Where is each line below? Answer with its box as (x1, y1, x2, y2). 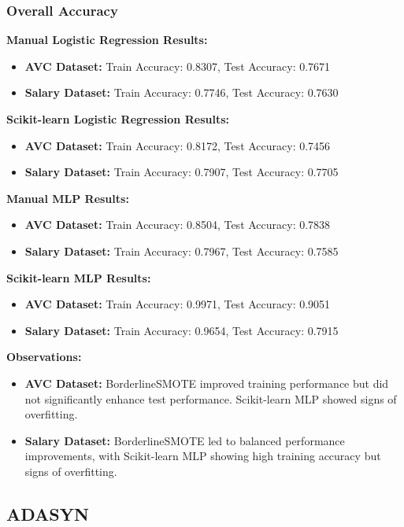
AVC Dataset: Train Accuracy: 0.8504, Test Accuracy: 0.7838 (24, 216, 331, 233)
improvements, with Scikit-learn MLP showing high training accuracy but (24, 448, 381, 464)
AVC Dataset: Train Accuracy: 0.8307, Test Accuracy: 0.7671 (24, 57, 331, 74)
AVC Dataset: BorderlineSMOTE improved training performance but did (24, 374, 389, 391)
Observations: (6, 348, 82, 365)
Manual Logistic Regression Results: (6, 31, 208, 48)
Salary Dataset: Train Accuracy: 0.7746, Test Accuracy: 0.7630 (24, 84, 339, 101)
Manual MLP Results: (6, 190, 129, 206)
